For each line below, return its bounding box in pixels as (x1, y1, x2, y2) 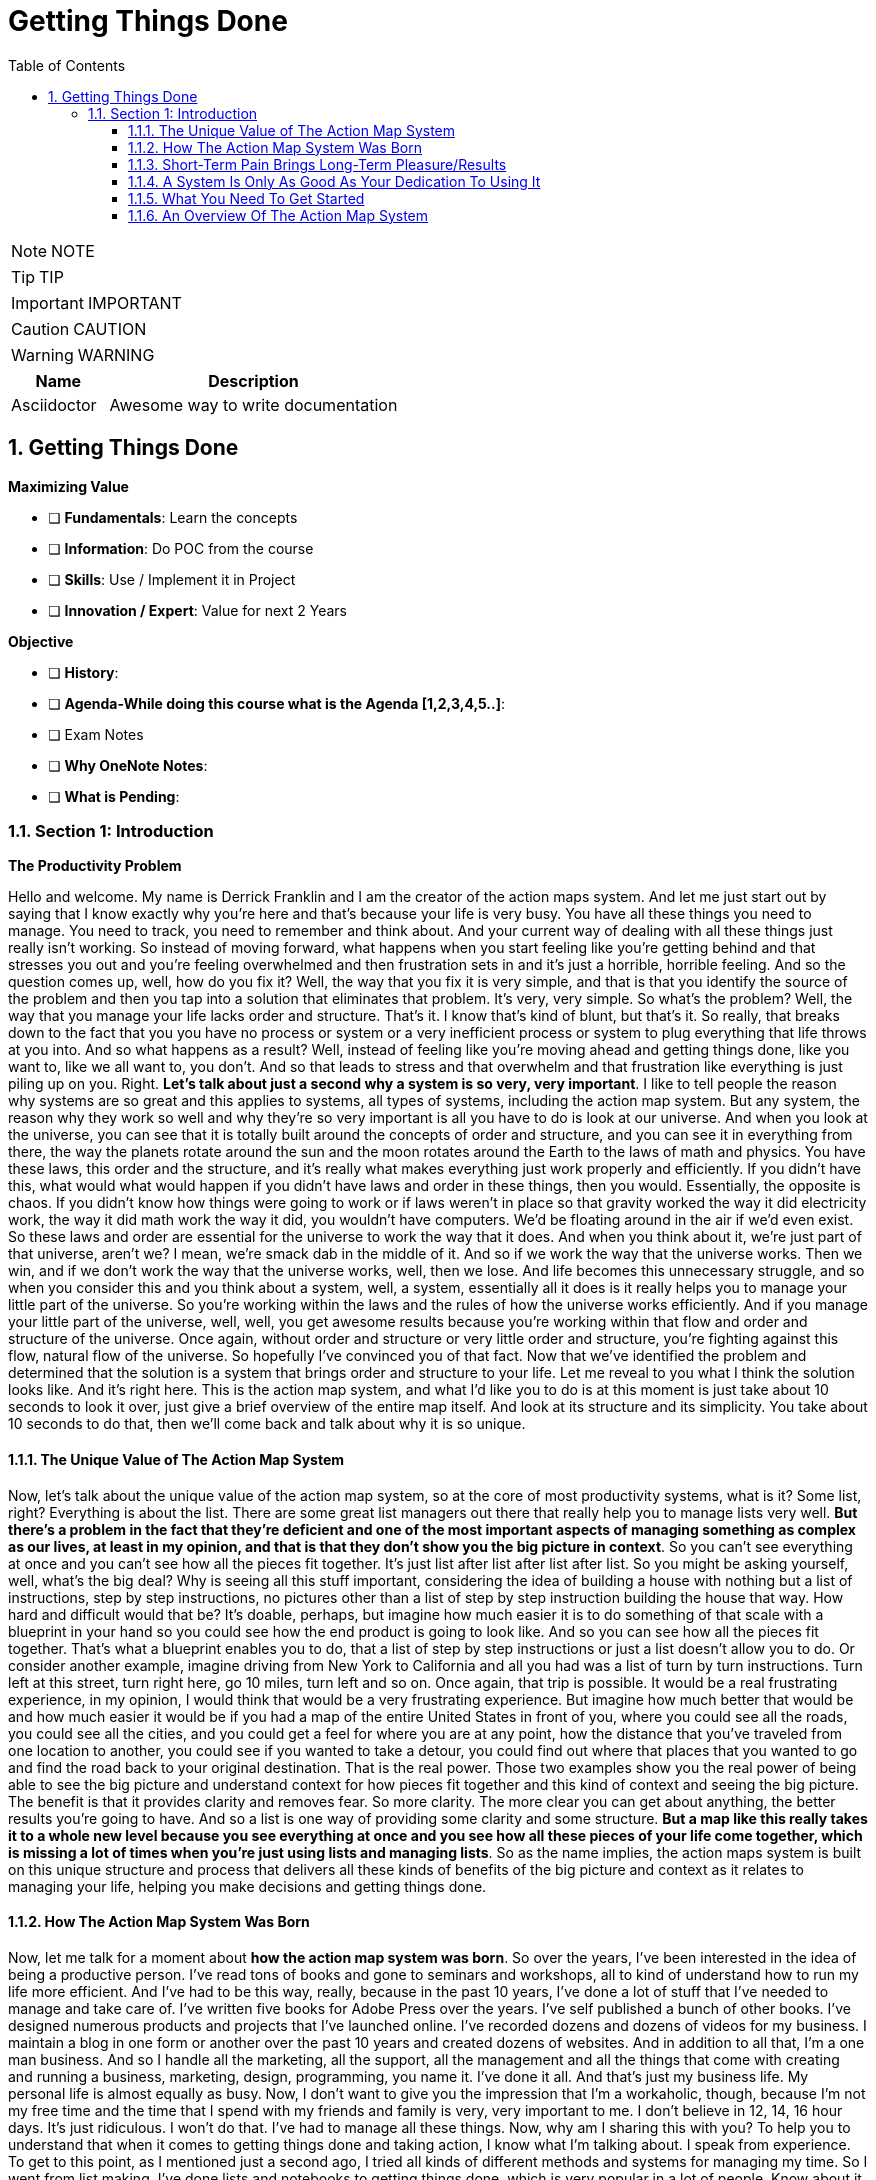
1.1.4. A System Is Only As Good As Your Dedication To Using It (128, 172, 541, 190)
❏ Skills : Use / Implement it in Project (48, 570, 296, 588)
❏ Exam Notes (48, 725, 144, 743)
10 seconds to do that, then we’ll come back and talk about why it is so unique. (8, 1415, 526, 1433)
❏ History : (48, 663, 119, 681)
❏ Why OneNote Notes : (48, 756, 208, 774)
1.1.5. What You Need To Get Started (128, 189, 365, 207)
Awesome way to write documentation (109, 394, 398, 415)
